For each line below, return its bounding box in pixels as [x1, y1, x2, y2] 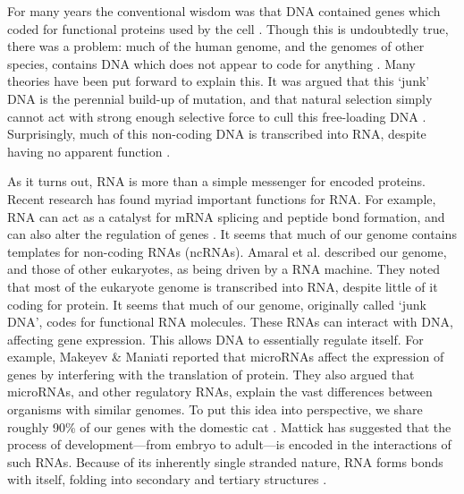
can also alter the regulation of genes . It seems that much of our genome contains [7, 225, 457, 243]
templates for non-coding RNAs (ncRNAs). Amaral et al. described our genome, [7, 242, 447, 260]
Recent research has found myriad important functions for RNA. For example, [7, 189, 436, 208]
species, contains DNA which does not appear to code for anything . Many [7, 54, 416, 72]
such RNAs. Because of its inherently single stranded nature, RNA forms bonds [7, 452, 443, 471]
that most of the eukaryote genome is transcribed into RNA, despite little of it [7, 277, 438, 295]
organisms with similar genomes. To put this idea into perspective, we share [7, 400, 423, 419]
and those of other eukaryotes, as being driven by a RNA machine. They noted [7, 260, 440, 278]
